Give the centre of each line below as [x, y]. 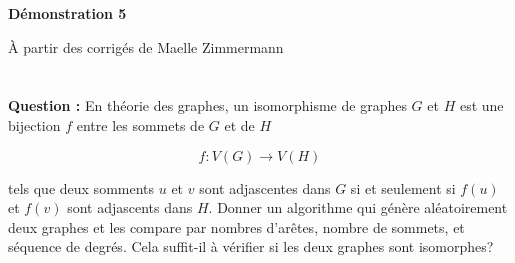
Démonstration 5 [67, 13]
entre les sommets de [140, 124]
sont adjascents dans [130, 207]
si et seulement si [403, 187]
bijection [34, 124]
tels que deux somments [81, 187]
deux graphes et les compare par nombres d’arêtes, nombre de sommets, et [236, 226]
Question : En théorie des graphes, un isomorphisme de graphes [207, 105]
